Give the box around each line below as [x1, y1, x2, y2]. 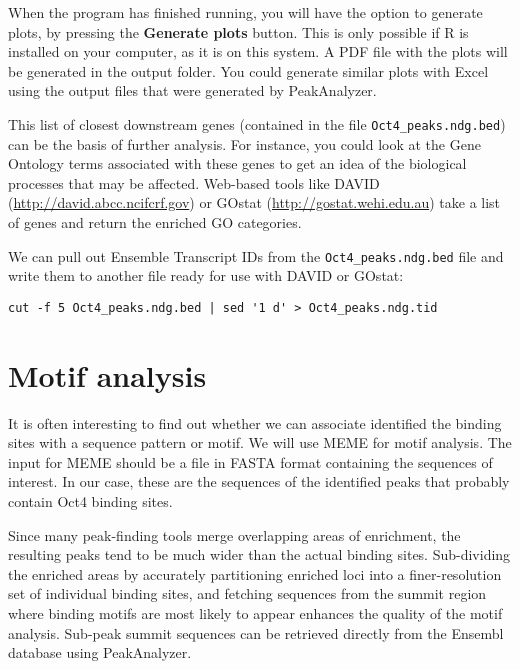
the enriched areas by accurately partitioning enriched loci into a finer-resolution [8, 563, 502, 584]
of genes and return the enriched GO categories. [8, 212, 302, 232]
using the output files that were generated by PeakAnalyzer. [8, 80, 377, 101]
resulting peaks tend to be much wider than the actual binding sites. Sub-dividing [8, 544, 511, 565]
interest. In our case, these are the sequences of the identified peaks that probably [8, 471, 510, 492]
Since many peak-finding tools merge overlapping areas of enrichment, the [8, 524, 461, 545]
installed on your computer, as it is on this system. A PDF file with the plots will [8, 41, 508, 62]
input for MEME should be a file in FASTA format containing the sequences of [8, 451, 493, 472]
